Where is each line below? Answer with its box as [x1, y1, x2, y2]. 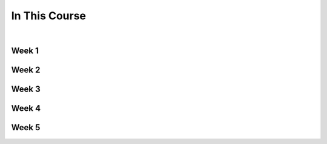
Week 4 [11, 103, 41, 114]
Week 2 [11, 65, 41, 75]
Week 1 [11, 46, 39, 56]
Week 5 [11, 122, 41, 133]
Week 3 [11, 84, 41, 95]
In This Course [11, 9, 87, 22]
